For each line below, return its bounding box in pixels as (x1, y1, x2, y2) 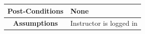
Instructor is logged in (70, 18, 138, 28)
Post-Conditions (7, 5, 64, 16)
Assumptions (13, 18, 58, 28)
